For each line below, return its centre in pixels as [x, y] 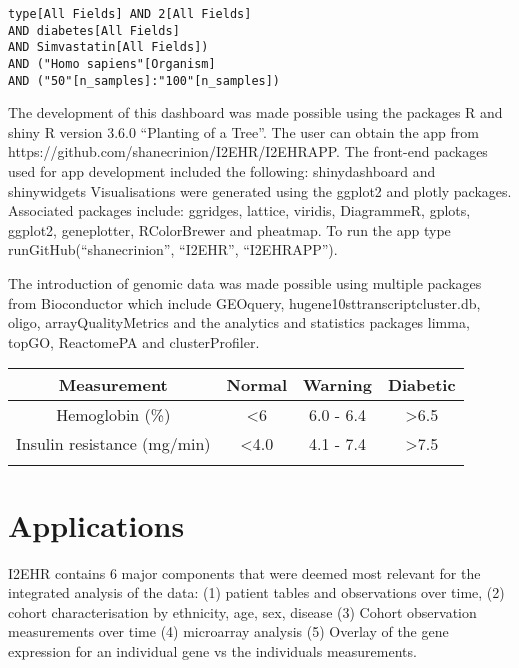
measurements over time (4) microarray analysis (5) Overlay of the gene [228, 631]
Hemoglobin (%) [113, 415]
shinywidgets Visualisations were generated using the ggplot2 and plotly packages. [260, 190]
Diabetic [421, 385]
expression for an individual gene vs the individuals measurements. [212, 650]
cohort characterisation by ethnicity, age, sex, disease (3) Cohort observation [242, 611]
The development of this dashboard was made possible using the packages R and [255, 112]
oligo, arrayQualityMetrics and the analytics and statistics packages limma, [239, 322]
